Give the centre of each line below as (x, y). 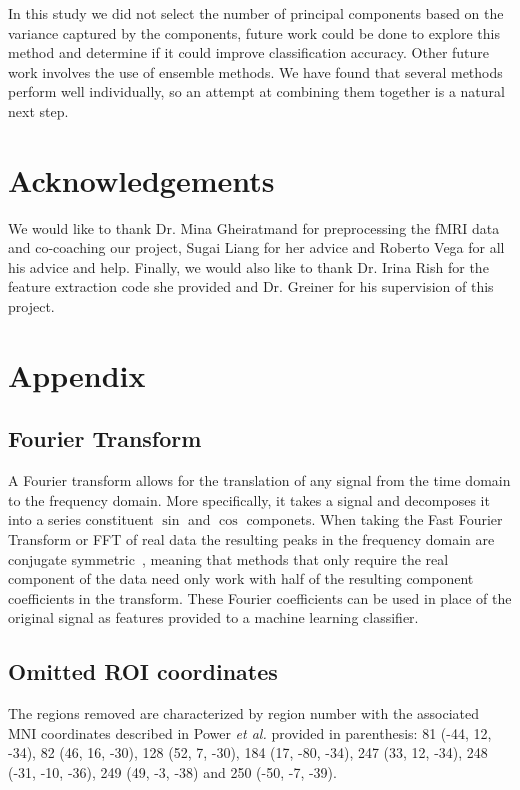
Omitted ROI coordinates (143, 671)
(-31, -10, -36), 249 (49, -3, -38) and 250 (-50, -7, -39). (172, 771)
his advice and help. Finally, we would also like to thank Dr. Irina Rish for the (248, 266)
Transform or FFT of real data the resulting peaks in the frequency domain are (251, 539)
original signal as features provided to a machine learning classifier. (213, 617)
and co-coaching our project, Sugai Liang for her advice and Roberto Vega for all (256, 247)
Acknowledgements (141, 179)
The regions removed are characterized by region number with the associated (244, 713)
